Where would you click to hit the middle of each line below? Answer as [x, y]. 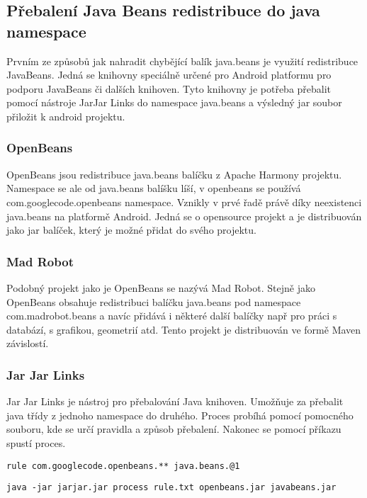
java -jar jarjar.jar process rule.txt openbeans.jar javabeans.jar [171, 488]
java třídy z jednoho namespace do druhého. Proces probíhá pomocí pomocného [180, 415]
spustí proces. [36, 442]
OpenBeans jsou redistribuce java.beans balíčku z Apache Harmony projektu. [174, 174]
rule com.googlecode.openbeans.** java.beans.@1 [123, 466]
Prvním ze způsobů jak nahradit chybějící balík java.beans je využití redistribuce [182, 61]
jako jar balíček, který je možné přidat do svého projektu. [131, 230]
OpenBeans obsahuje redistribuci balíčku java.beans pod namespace [154, 301]
